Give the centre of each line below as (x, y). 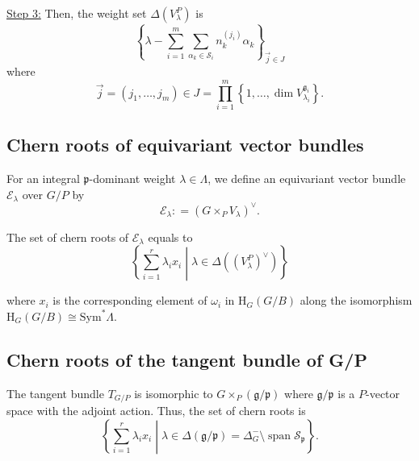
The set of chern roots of (68, 237)
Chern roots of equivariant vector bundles (185, 145)
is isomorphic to (174, 393)
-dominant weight (132, 179)
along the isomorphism (356, 300)
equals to (170, 237)
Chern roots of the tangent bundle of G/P (187, 359)
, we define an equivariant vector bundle (307, 179)
